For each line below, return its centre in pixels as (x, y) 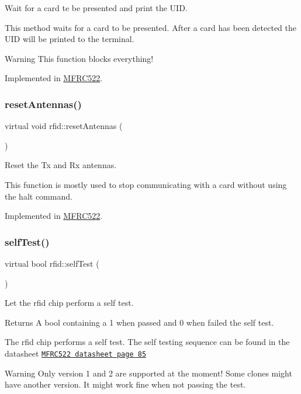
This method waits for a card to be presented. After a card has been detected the (151, 27)
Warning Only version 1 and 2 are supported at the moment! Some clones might (148, 373)
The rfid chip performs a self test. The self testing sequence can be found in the (147, 342)
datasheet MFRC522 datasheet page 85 (76, 353)
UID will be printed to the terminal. (70, 39)
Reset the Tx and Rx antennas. (61, 165)
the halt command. (39, 196)
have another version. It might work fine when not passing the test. (125, 384)
